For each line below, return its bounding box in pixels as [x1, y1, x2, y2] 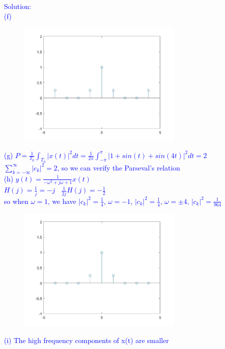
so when [4, 195, 29, 206]
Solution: [4, 1, 31, 11]
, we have [48, 195, 76, 206]
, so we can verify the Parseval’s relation [57, 162, 180, 173]
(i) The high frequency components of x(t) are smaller [4, 335, 169, 345]
